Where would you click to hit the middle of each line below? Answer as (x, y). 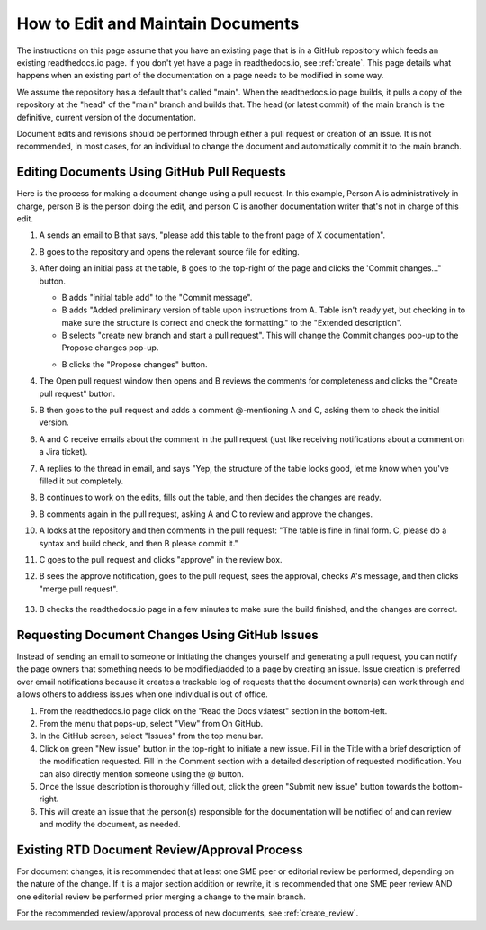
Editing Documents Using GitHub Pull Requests (152, 172)
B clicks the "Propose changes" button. (135, 364)
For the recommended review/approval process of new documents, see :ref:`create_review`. (188, 913)
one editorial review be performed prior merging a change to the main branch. (161, 897)
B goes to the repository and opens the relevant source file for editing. (170, 251)
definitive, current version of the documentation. (107, 117)
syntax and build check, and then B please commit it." (139, 543)
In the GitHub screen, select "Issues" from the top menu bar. (151, 736)
